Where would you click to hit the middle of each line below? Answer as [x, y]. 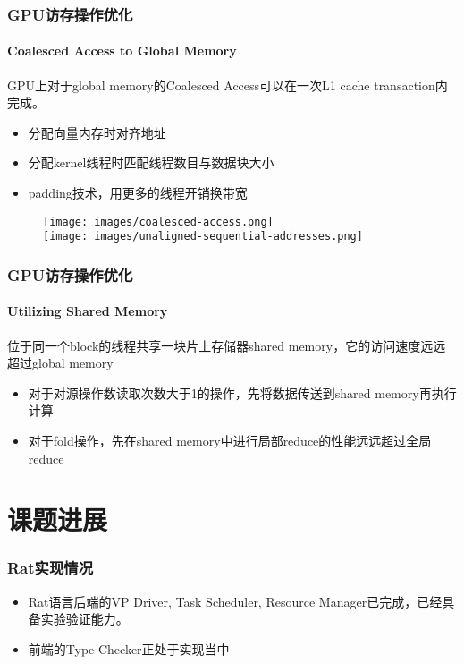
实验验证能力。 [84, 619]
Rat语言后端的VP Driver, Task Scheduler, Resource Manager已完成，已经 [235, 601]
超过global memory [60, 363]
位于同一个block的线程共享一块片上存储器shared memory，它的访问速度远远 [227, 345]
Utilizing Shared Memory [88, 311]
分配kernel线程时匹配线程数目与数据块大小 [151, 162]
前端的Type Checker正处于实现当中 [129, 648]
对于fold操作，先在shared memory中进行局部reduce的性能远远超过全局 [230, 440]
